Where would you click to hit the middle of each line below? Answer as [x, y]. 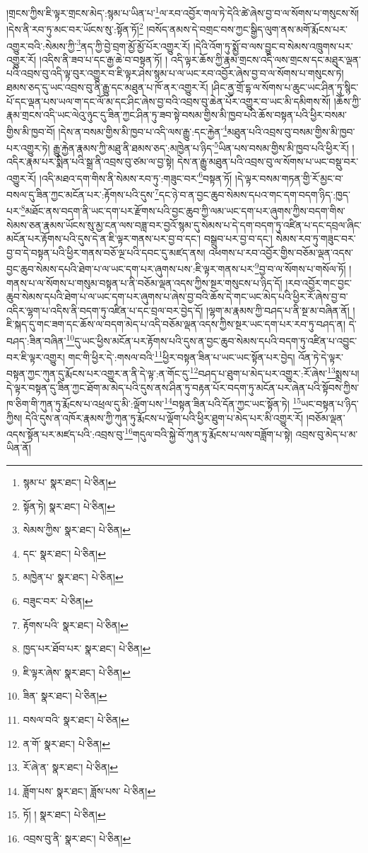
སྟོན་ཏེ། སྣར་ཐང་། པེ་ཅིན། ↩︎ [69, 506]
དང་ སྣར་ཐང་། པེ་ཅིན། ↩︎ [64, 553]
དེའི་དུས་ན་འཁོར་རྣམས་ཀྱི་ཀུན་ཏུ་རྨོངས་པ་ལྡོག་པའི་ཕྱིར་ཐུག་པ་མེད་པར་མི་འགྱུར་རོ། [165, 417]
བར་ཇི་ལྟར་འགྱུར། [36, 357]
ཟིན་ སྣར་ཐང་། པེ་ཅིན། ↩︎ [65, 696]
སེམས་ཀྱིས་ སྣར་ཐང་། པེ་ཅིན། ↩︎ [77, 530]
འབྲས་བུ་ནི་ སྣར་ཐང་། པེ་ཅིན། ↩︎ [77, 838]
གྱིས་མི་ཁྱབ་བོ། [31, 131]
